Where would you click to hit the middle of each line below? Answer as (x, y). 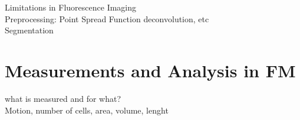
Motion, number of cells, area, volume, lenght (87, 110)
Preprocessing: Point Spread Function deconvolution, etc (107, 18)
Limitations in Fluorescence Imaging (71, 7)
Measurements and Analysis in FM (150, 70)
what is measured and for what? (63, 98)
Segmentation (29, 30)
